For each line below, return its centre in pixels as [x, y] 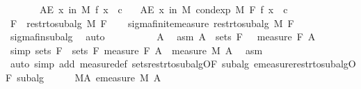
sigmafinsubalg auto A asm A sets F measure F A [163, 37]
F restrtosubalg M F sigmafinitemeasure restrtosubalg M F [152, 23]
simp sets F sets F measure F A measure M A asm [136, 50]
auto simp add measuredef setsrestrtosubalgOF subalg [130, 64]
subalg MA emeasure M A [89, 77]
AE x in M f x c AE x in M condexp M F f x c [163, 9]
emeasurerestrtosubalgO [305, 64]
